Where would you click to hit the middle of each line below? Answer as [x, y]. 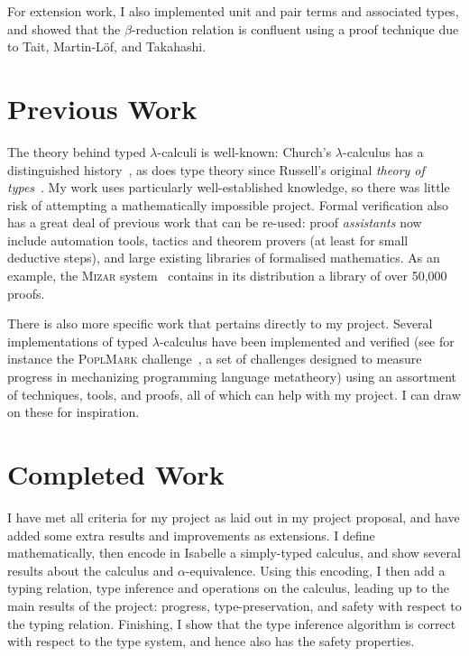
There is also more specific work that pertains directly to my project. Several [220, 323]
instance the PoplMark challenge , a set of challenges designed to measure [215, 359]
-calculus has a [383, 151]
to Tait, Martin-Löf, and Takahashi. [107, 46]
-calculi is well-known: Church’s [244, 151]
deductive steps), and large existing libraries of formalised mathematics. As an [224, 258]
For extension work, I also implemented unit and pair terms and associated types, [233, 11]
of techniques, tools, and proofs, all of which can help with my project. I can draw [234, 394]
